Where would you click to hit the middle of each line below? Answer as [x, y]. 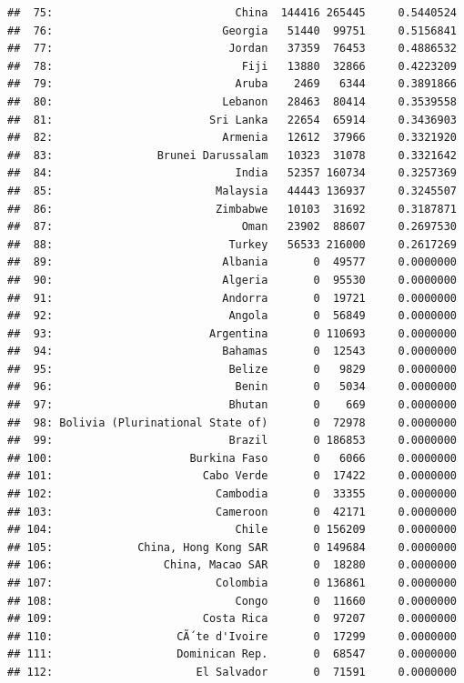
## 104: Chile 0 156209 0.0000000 [232, 530]
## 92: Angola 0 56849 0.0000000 [232, 316]
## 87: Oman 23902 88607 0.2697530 [232, 227]
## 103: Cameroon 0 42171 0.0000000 [232, 512]
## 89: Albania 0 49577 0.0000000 [232, 262]
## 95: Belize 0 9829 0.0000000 [232, 369]
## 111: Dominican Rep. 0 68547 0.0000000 [232, 654]
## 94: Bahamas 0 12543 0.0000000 [232, 352]
